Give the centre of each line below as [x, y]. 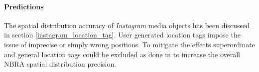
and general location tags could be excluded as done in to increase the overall [122, 54]
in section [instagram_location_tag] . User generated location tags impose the [122, 35]
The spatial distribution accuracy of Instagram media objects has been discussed [127, 25]
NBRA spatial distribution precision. [60, 64]
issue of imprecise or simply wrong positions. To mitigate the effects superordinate [129, 44]
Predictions [24, 6]
